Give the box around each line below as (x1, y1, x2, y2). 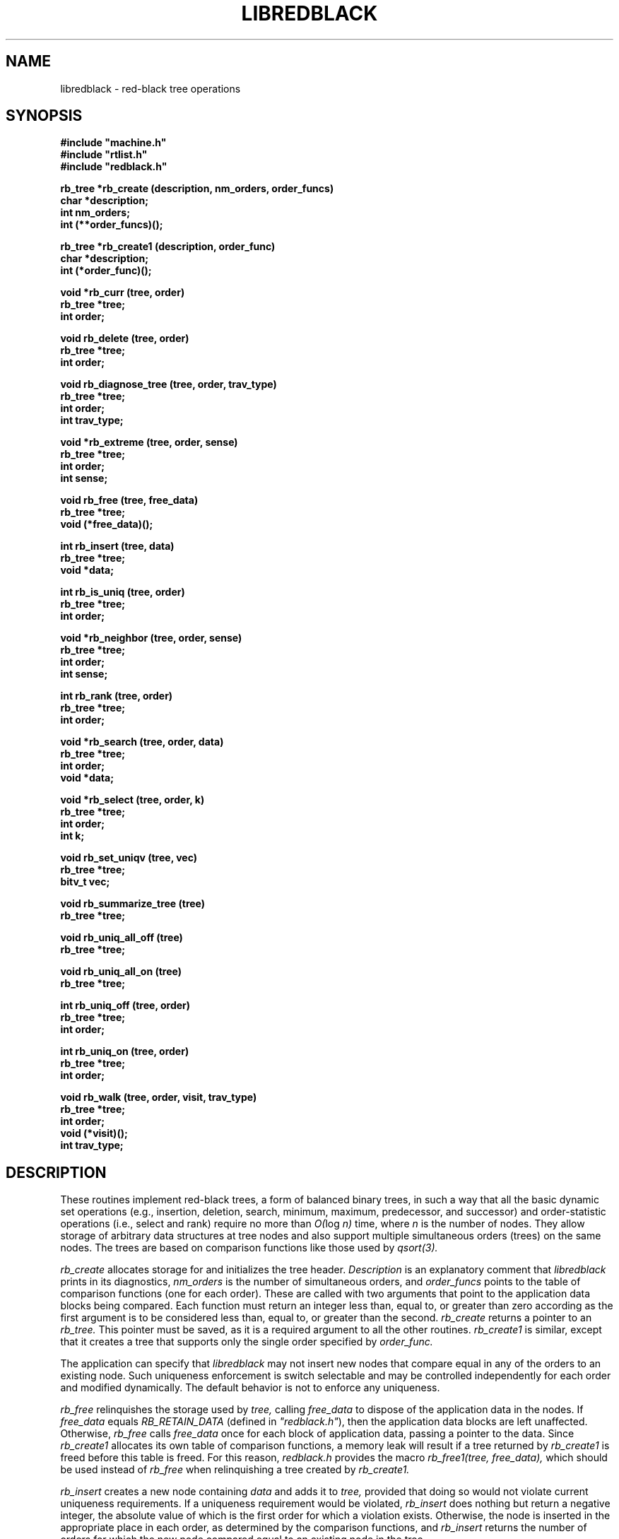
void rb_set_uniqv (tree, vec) (60, 851, 198, 864)
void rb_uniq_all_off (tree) (60, 931, 183, 944)
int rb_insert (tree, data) (60, 540, 175, 553)
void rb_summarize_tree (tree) (60, 897, 206, 910)
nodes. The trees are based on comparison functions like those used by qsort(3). (60, 1242, 438, 1254)
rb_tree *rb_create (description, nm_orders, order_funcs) (60, 182, 334, 195)
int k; (60, 830, 85, 842)
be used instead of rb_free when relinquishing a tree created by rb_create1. (60, 1463, 410, 1476)
